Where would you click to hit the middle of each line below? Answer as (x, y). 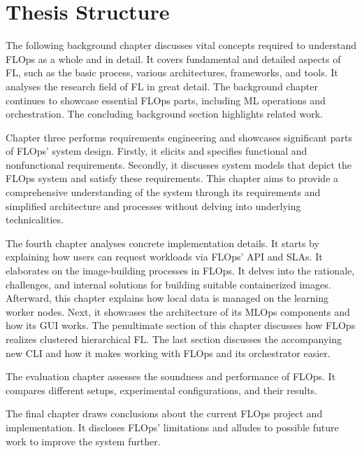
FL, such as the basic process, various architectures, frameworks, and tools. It (172, 72)
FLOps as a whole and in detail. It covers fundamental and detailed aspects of (173, 58)
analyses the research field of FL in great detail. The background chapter (162, 86)
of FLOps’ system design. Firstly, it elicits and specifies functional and (157, 151)
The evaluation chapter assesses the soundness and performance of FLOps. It (171, 376)
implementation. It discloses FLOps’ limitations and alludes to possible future (172, 427)
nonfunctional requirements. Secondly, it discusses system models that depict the (179, 164)
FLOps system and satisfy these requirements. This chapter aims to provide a (172, 178)
